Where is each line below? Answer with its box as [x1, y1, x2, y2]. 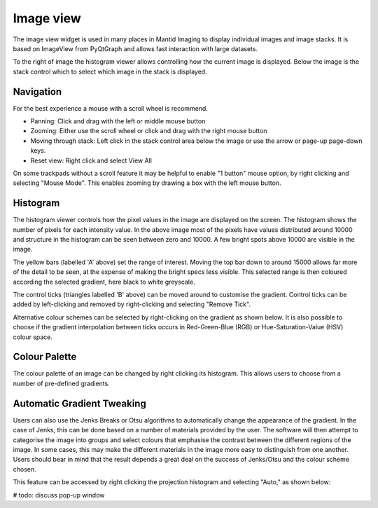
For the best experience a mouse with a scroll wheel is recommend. [13, 104, 208, 112]
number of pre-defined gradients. [13, 379, 110, 387]
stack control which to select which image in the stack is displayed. [13, 67, 207, 76]
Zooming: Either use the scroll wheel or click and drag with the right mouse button [30, 127, 267, 135]
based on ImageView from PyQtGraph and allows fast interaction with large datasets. [13, 44, 258, 53]
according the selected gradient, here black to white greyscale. [13, 277, 195, 286]
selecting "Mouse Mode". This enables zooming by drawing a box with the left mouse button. [13, 179, 281, 187]
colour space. [13, 333, 52, 341]
